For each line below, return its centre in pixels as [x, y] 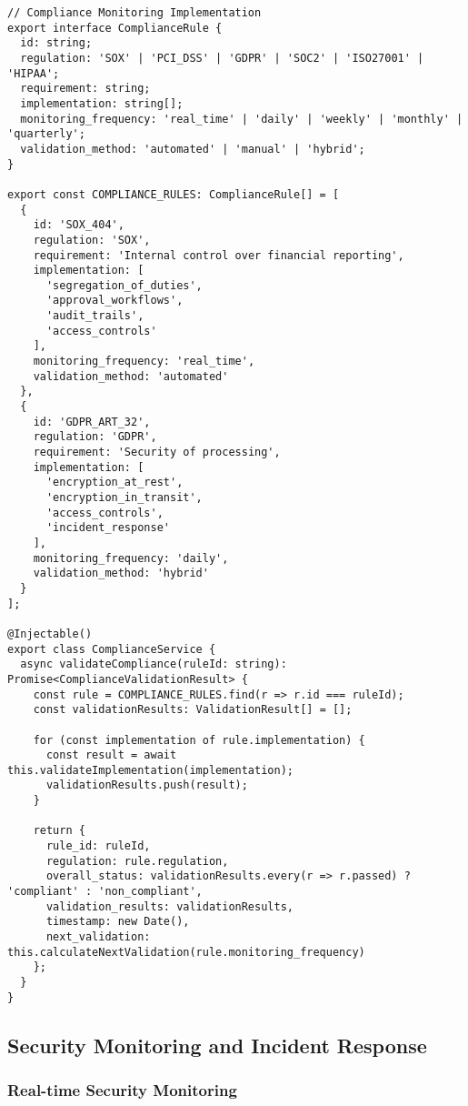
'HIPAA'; [34, 73]
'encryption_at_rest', [115, 483]
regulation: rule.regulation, [137, 861]
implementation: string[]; [102, 103]
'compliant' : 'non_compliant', [105, 892]
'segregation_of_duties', [124, 285]
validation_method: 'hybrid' [121, 573]
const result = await [111, 755]
